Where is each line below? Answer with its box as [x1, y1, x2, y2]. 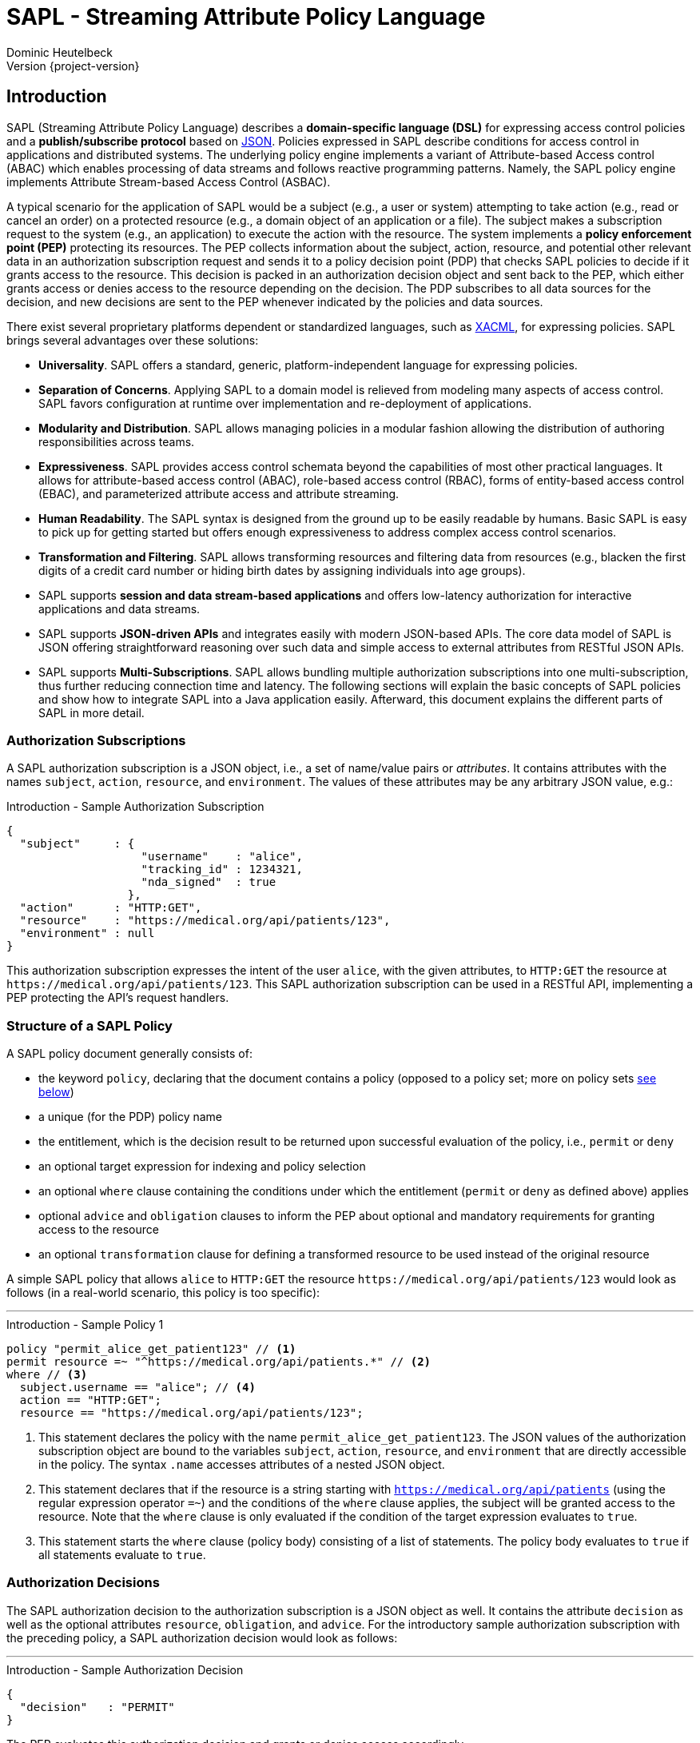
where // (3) [6, 1368, 88, 1382]
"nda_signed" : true [141, 875, 276, 889]
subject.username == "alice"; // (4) [19, 1381, 256, 1394]
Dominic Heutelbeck [6, 45, 113, 59]
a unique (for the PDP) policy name [38, 1110, 222, 1124]
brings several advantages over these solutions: [6, 333, 259, 347]
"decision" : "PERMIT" [19, 1700, 175, 1713]
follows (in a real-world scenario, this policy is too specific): [6, 1286, 320, 1300]
